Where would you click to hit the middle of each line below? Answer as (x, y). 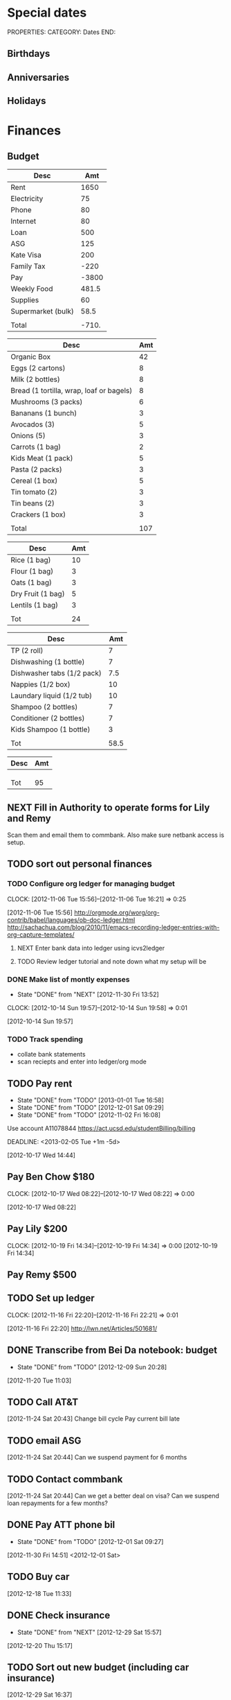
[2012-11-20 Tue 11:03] (39, 1380)
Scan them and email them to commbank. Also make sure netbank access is (116, 835)
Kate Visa (26, 255)
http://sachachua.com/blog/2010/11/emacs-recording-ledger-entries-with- (113, 927)
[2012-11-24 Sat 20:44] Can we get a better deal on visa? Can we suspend (113, 1496)
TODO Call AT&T (43, 1402)
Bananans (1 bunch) (44, 413)
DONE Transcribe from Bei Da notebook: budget (112, 1350)
